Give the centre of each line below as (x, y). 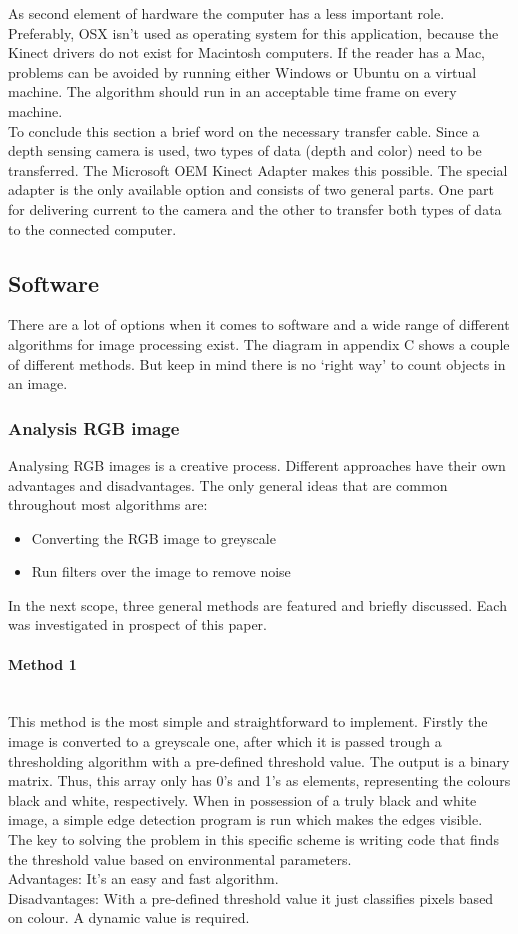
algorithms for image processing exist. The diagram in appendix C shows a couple (259, 343)
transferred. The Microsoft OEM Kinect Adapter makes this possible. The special (258, 169)
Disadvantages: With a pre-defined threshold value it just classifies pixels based (251, 897)
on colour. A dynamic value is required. (129, 917)
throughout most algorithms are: (108, 504)
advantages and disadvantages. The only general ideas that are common (228, 484)
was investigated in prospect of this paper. (137, 624)
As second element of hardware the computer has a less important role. (226, 13)
